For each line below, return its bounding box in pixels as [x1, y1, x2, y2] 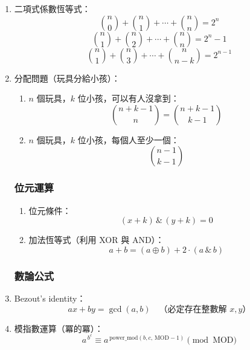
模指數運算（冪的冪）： [14, 322, 103, 334]
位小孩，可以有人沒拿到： [77, 92, 179, 105]
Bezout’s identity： [14, 292, 86, 304]
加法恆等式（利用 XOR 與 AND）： [28, 233, 164, 246]
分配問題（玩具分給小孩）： [14, 71, 120, 84]
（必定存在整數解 [159, 305, 227, 314]
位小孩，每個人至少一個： [77, 133, 179, 146]
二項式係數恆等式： [14, 2, 91, 15]
